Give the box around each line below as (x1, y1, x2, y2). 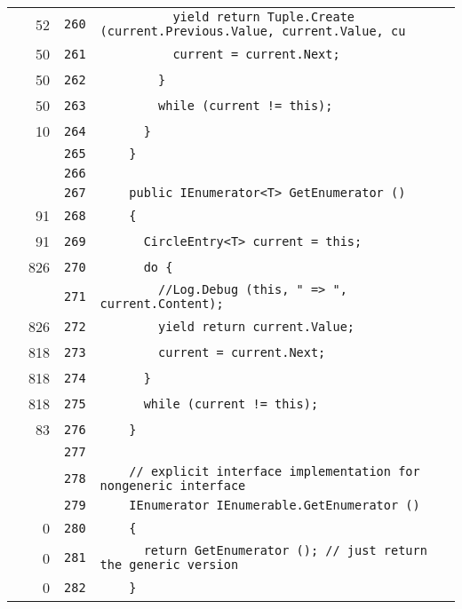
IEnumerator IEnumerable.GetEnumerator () (129, 498, 420, 512)
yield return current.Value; (158, 319, 355, 334)
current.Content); (100, 297, 224, 311)
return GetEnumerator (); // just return (143, 543, 427, 558)
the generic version (100, 558, 239, 572)
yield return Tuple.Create (172, 10, 355, 24)
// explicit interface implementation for (129, 464, 420, 478)
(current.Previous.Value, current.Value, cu (100, 24, 406, 38)
